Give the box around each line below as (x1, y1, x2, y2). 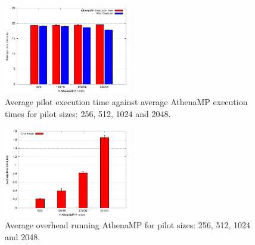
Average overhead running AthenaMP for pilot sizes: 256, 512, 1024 (5, 219, 250, 231)
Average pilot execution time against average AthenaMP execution (5, 95, 248, 108)
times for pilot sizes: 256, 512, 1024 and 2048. (5, 107, 171, 120)
